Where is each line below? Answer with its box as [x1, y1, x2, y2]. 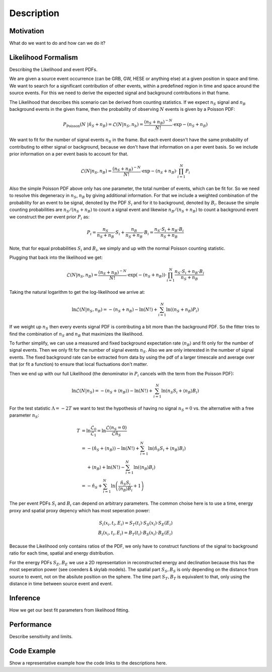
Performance [9, 620, 52, 629]
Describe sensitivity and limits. [9, 633, 73, 639]
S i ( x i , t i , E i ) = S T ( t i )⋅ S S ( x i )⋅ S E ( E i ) [99, 520, 173, 527]
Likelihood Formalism [9, 53, 78, 61]
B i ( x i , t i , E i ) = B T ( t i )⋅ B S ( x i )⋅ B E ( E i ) [98, 530, 173, 537]
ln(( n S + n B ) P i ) [166, 306, 199, 313]
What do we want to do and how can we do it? [9, 40, 106, 46]
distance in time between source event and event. [9, 580, 113, 586]
